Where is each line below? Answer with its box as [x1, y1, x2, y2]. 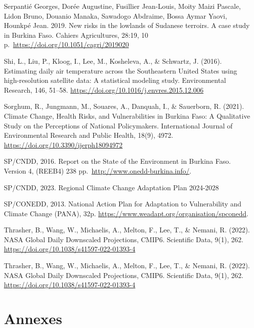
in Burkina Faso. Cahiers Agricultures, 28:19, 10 [4, 29, 148, 40]
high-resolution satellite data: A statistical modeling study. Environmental [4, 75, 226, 85]
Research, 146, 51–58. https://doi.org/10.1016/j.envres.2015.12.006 [4, 84, 204, 95]
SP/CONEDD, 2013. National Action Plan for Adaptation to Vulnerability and [4, 199, 242, 209]
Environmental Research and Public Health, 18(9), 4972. [4, 130, 173, 140]
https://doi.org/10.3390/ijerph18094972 [4, 139, 123, 150]
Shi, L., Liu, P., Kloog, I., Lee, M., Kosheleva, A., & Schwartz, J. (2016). [4, 55, 222, 66]
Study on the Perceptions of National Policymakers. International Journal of [4, 120, 233, 130]
